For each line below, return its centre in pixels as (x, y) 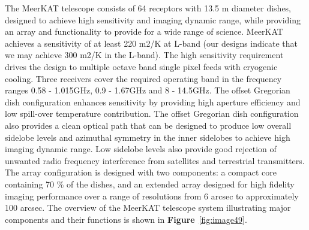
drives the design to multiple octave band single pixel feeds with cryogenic (141, 66)
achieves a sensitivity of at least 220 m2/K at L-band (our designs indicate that (151, 43)
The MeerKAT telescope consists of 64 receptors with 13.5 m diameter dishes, (148, 8)
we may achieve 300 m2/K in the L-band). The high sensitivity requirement (144, 55)
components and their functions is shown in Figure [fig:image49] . (126, 219)
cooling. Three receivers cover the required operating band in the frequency (143, 78)
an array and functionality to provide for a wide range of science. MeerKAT (144, 31)
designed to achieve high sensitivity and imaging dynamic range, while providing (153, 19)
